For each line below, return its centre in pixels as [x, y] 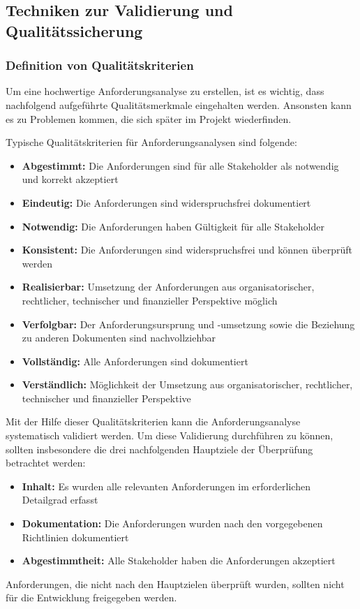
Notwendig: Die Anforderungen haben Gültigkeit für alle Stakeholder [173, 226]
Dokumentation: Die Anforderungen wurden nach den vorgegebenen [172, 523]
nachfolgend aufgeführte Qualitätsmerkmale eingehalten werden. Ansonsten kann [179, 104]
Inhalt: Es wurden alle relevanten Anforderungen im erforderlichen [166, 486]
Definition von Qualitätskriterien [100, 65]
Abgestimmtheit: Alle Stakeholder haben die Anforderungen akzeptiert [179, 560]
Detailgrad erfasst [60, 500]
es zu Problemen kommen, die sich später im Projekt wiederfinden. [149, 118]
